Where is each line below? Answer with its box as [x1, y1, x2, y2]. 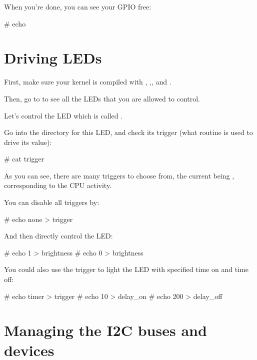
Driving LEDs [4, 47, 102, 68]
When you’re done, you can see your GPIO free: [4, 1, 151, 11]
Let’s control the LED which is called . [4, 110, 123, 120]
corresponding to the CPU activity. [4, 180, 112, 190]
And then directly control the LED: [4, 230, 113, 241]
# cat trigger [4, 153, 44, 164]
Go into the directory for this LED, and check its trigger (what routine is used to [4, 127, 253, 137]
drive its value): [4, 136, 52, 147]
